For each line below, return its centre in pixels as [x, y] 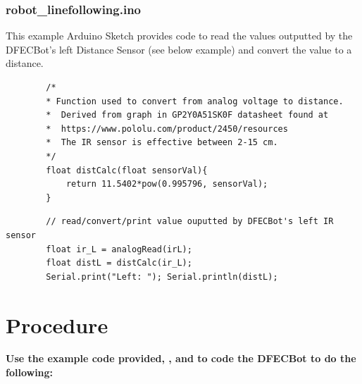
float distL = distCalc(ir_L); [119, 263]
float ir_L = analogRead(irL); [119, 249]
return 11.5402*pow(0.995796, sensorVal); [167, 184]
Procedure [57, 324]
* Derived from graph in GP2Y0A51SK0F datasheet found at [187, 115]
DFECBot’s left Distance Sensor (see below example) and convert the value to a [179, 49]
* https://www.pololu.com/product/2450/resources [167, 129]
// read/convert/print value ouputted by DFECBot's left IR [190, 222]
